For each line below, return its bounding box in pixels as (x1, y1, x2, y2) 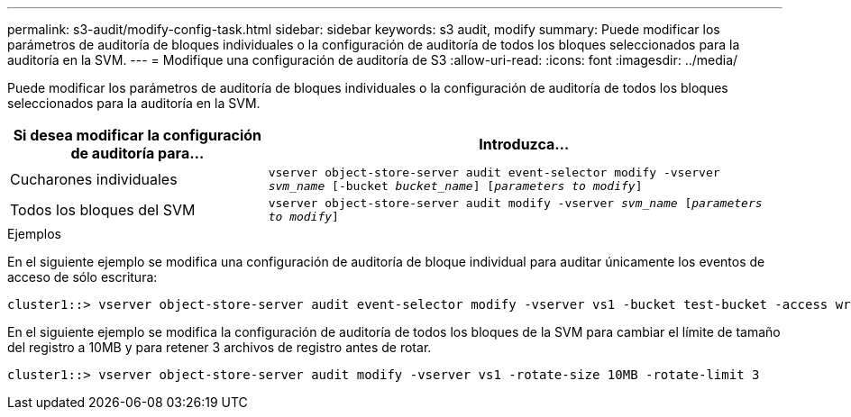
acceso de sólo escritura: (7, 269, 158, 285)
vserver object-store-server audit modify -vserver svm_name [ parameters (268, 196, 763, 210)
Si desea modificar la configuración (13, 126, 262, 144)
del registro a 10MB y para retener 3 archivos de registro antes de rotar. (7, 340, 432, 355)
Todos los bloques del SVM (10, 201, 196, 219)
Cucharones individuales (10, 170, 178, 188)
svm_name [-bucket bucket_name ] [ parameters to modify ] (268, 179, 643, 193)
